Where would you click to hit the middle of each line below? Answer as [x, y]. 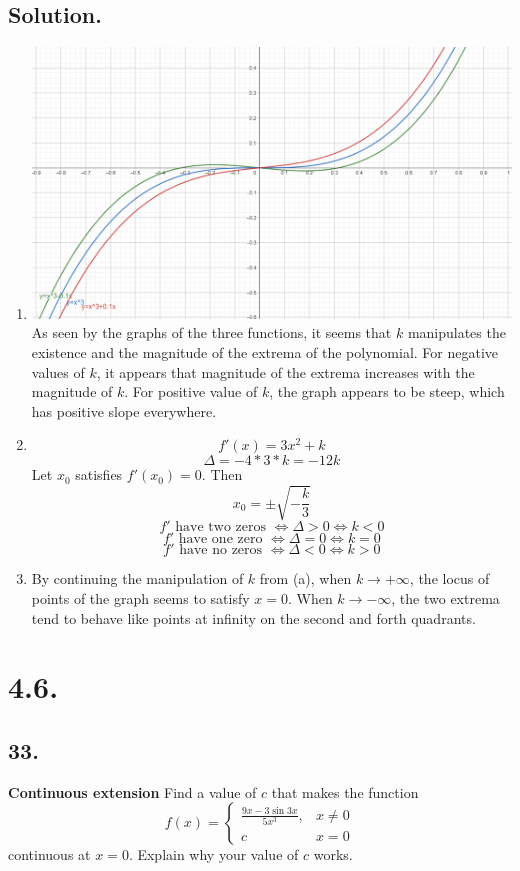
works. [333, 854]
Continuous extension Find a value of [132, 791]
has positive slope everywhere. [124, 410]
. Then [222, 474]
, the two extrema [445, 598]
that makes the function [345, 791]
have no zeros [221, 550]
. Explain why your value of [213, 854]
